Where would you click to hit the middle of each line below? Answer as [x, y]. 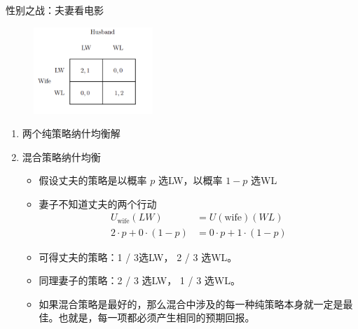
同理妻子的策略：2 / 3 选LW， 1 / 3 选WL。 [139, 280]
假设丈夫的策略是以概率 [93, 180]
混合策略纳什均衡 [61, 156]
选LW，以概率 [190, 180]
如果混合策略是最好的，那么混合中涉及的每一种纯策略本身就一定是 [191, 303]
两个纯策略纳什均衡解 [71, 133]
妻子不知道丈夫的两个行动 [98, 203]
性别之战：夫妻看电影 [55, 10]
